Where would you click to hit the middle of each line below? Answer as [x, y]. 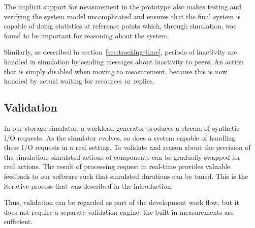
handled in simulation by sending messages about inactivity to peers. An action [124, 61]
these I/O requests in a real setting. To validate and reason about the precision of [127, 147]
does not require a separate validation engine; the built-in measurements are [119, 212]
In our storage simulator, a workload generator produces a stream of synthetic [122, 128]
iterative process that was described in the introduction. [89, 185]
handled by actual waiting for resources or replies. [79, 81]
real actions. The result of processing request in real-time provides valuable [117, 166]
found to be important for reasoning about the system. [87, 35]
